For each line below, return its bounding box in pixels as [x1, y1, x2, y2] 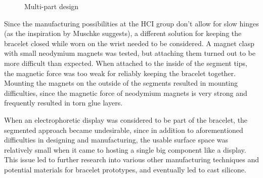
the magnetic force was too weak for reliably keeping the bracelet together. [4, 67, 236, 78]
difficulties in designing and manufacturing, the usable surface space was [4, 134, 229, 145]
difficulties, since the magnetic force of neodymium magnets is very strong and [4, 87, 247, 98]
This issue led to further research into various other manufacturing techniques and [4, 154, 259, 165]
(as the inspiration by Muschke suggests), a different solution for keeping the [4, 28, 242, 39]
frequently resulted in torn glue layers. [4, 97, 123, 108]
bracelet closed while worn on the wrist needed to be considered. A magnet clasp [4, 38, 254, 48]
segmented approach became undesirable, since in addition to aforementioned [4, 124, 243, 135]
